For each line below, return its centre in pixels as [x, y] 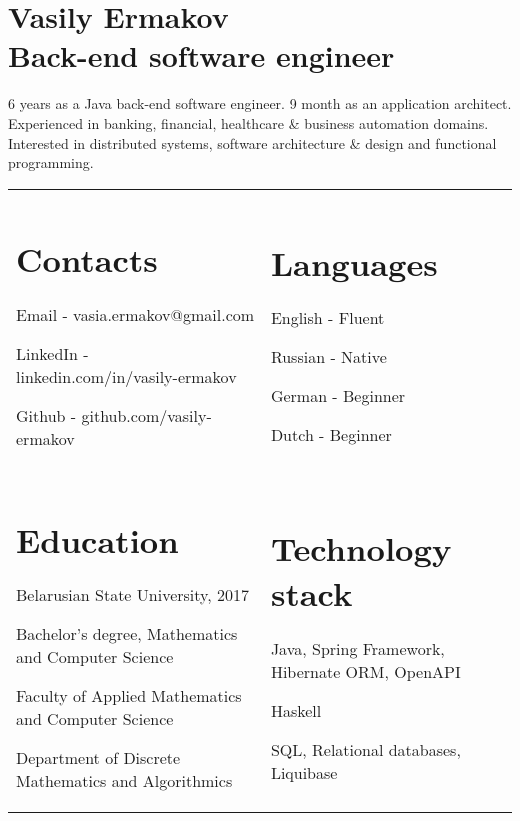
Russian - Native [328, 357]
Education [97, 539]
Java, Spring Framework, [357, 648]
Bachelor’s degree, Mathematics [127, 634]
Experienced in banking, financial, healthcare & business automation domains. [248, 122]
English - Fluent [327, 318]
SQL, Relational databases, [365, 749]
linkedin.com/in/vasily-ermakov [126, 376]
